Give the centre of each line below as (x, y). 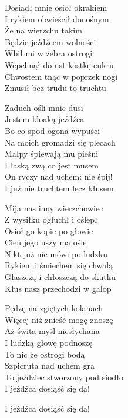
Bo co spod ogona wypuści (53, 130)
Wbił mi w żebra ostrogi (49, 53)
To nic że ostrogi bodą (45, 354)
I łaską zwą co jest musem (52, 165)
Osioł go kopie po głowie (49, 230)
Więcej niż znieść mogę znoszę (59, 319)
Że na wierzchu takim (43, 30)
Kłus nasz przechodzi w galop (58, 288)
